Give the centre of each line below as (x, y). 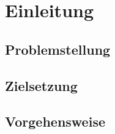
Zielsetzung (41, 85)
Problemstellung (58, 49)
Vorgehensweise (55, 121)
